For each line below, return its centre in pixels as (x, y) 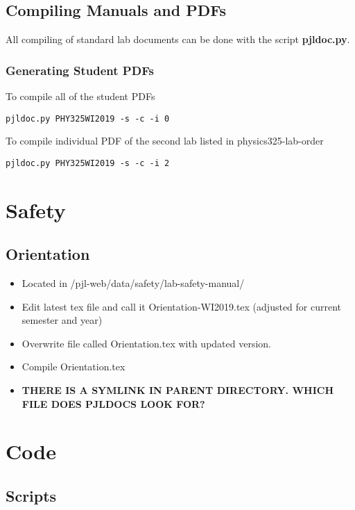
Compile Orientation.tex (73, 367)
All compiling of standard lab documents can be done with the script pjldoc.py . (178, 39)
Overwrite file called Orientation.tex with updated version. (147, 343)
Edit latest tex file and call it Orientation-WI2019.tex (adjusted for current (182, 306)
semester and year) (62, 320)
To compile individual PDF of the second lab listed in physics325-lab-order (165, 141)
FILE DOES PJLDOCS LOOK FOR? (113, 403)
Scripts (31, 496)
